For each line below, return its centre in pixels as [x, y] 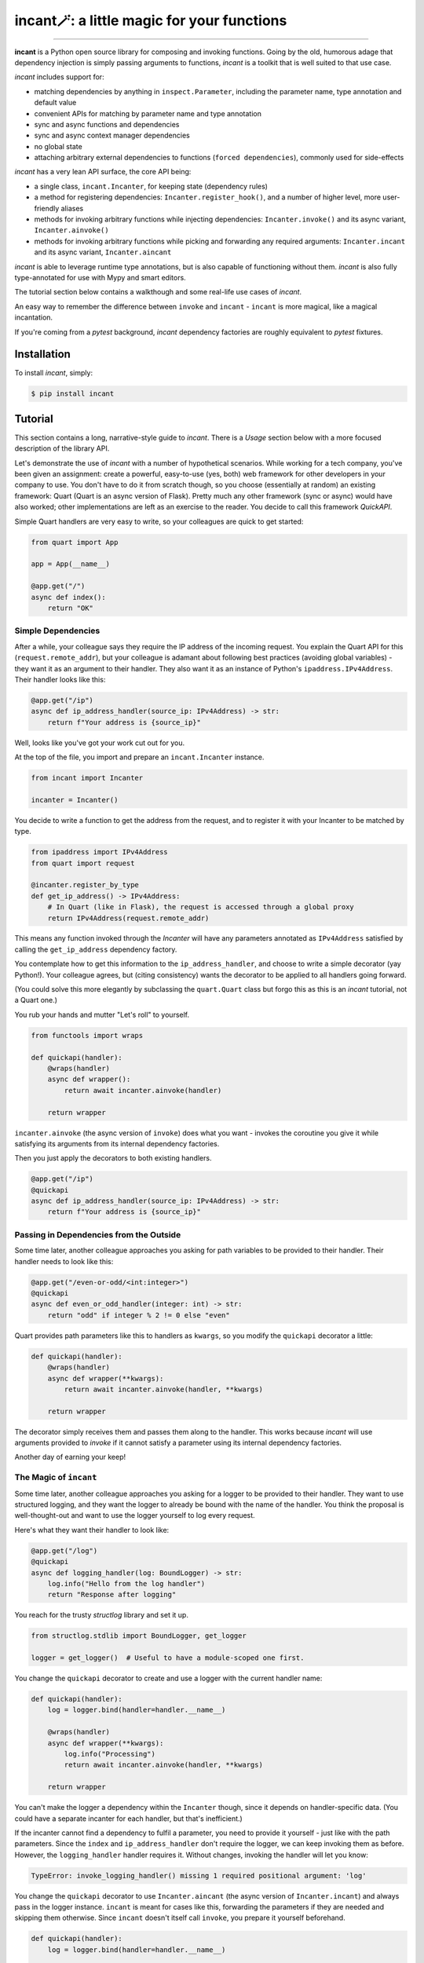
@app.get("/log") [64, 1550]
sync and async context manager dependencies [112, 135]
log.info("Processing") [110, 1754]
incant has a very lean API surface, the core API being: [103, 172]
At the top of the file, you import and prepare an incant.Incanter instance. [139, 757]
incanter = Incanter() [75, 800]
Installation [42, 355]
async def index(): [68, 597]
